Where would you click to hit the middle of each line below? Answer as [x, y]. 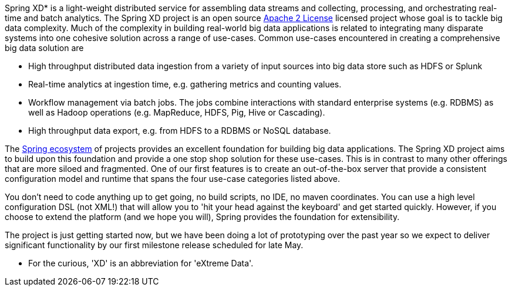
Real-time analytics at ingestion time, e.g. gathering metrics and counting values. [185, 84]
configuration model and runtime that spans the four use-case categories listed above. [172, 179]
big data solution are [44, 48]
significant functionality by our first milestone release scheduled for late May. [154, 245]
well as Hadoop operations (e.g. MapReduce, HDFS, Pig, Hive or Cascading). [177, 112]
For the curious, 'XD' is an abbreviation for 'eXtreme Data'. [141, 263]
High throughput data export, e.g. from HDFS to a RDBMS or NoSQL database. [180, 131]
